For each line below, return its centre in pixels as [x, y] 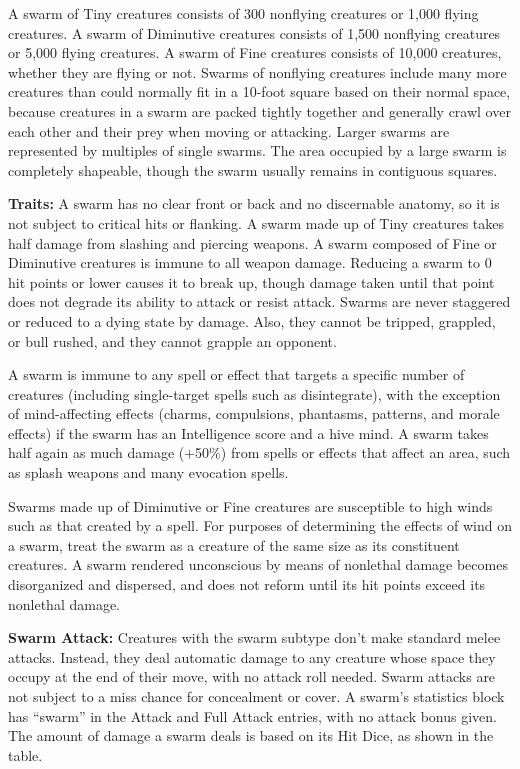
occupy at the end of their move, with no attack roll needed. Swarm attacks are [252, 676]
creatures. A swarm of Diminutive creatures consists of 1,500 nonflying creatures [254, 32]
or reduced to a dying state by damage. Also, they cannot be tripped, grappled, [252, 320]
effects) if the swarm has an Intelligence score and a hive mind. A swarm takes [248, 432]
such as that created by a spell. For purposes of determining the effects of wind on [260, 525]
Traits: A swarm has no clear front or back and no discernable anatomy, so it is [254, 203]
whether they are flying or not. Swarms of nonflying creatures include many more [257, 71]
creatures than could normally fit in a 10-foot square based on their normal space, [259, 91]
